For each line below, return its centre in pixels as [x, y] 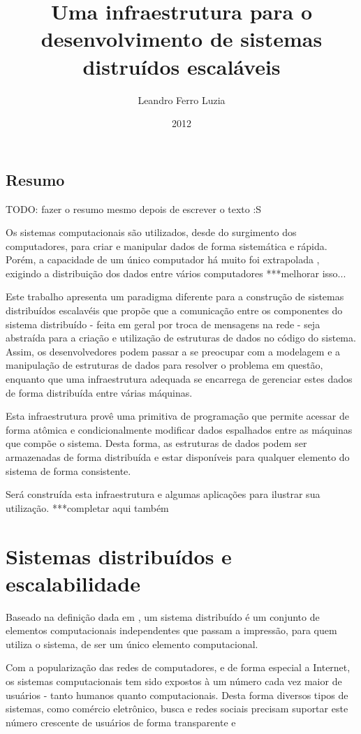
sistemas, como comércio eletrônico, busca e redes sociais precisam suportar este [177, 709]
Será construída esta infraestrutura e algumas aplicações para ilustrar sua [163, 494]
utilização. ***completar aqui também [87, 507]
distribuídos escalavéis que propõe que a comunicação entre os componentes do [174, 310]
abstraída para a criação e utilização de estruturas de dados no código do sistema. [181, 338]
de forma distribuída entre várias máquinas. [99, 392]
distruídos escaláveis [182, 66]
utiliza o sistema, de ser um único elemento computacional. [132, 644]
